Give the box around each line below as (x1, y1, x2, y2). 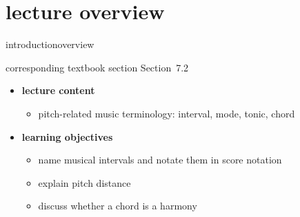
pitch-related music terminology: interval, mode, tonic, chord (38, 106, 295, 120)
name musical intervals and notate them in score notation (38, 152, 282, 167)
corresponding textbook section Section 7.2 (6, 60, 189, 74)
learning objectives (21, 129, 113, 144)
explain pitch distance (38, 175, 131, 190)
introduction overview (6, 37, 94, 52)
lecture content (21, 83, 95, 98)
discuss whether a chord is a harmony (38, 198, 197, 213)
